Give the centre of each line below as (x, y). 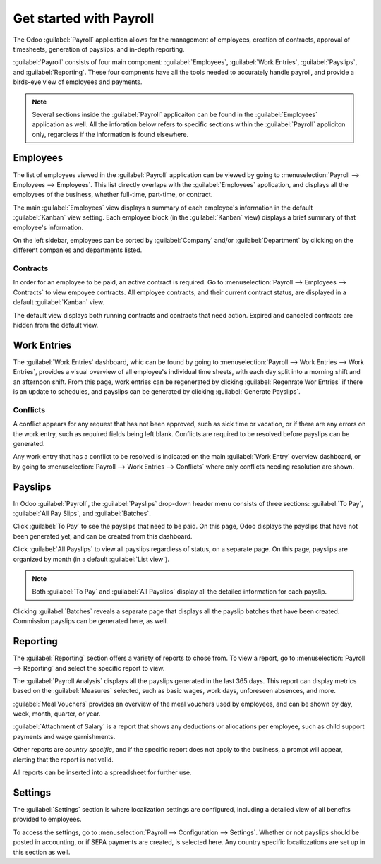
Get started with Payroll (84, 18)
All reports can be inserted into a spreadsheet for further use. (102, 772)
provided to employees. (47, 820)
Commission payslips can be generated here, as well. (91, 621)
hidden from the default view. (56, 325)
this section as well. (42, 852)
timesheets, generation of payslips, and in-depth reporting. (99, 49)
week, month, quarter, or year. (57, 714)
